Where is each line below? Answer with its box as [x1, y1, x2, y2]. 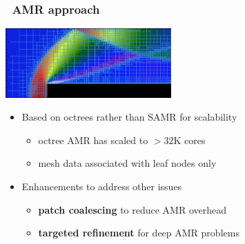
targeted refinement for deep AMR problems [38, 225, 239, 240]
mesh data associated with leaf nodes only [38, 156, 217, 170]
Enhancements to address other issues [21, 179, 182, 193]
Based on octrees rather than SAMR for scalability [21, 110, 237, 124]
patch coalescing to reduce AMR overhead [38, 202, 227, 216]
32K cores [164, 132, 206, 147]
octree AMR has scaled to [38, 132, 148, 147]
